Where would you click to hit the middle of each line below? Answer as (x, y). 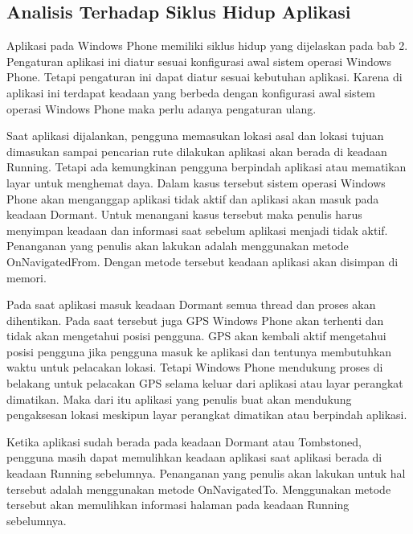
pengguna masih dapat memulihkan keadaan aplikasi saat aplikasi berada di (194, 457)
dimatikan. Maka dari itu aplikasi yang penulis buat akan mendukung (179, 398)
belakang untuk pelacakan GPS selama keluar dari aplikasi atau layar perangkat (205, 383)
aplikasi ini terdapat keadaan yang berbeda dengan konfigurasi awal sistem (191, 92)
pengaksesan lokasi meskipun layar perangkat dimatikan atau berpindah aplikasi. (207, 415)
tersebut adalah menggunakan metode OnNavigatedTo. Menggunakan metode (199, 489)
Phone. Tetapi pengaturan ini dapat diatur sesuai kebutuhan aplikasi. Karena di (204, 77)
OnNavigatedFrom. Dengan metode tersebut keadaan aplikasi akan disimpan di (202, 261)
